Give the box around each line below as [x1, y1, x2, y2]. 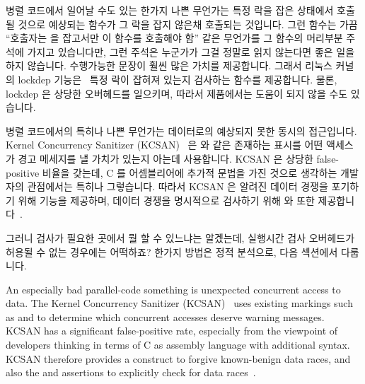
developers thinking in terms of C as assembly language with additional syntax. [6, 337, 350, 352]
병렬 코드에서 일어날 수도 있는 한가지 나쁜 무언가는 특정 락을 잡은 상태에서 [6, 3, 334, 17]
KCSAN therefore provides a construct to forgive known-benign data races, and [6, 351, 351, 366]
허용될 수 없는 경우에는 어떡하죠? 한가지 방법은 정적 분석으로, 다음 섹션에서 [6, 244, 338, 259]
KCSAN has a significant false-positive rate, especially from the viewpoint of [6, 323, 338, 338]
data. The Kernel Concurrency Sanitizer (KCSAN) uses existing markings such [6, 296, 353, 310]
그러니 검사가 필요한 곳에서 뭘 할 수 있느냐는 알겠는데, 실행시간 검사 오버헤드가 [6, 230, 355, 245]
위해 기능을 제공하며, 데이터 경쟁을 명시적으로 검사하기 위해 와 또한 [18, 192, 315, 207]
